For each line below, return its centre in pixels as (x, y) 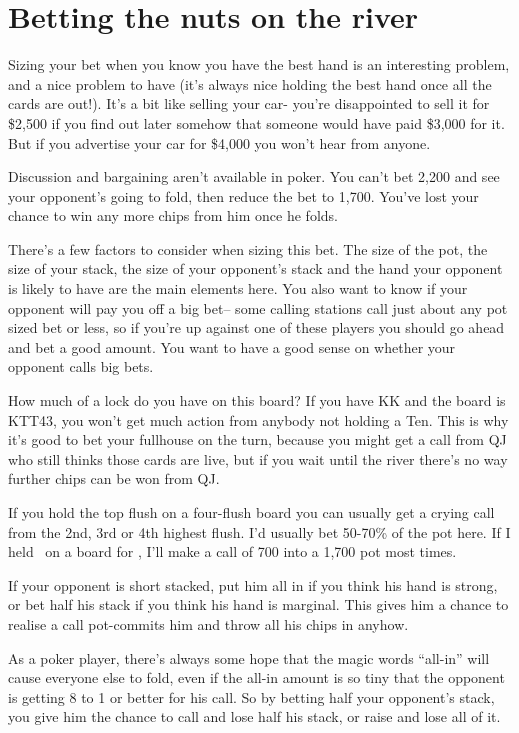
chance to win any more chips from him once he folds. (173, 215)
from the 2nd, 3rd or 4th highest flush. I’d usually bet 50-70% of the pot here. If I (259, 531)
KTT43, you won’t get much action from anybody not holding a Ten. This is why (258, 419)
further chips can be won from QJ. (114, 478)
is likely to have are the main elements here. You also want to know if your (238, 288)
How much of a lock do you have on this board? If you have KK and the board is (257, 400)
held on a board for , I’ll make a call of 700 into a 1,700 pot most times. (232, 551)
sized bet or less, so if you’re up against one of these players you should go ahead (256, 327)
